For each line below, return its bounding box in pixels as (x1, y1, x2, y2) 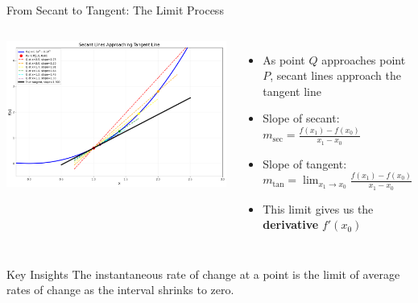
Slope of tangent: (263, 155, 347, 172)
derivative (263, 216, 319, 233)
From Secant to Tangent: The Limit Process (6, 2, 224, 18)
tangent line (263, 82, 321, 99)
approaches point (321, 51, 406, 68)
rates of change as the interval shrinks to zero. (6, 281, 234, 298)
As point (263, 51, 305, 68)
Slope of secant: (263, 110, 340, 127)
